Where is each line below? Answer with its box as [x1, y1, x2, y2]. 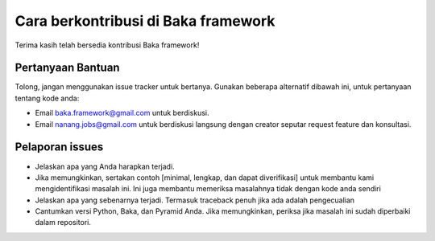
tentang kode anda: [14, 93, 80, 103]
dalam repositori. [35, 218, 92, 227]
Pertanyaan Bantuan [14, 61, 120, 75]
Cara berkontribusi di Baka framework [14, 12, 275, 30]
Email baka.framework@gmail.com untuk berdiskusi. [35, 108, 209, 118]
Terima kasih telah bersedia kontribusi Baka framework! [14, 40, 200, 50]
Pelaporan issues [14, 141, 104, 154]
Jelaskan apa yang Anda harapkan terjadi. [35, 161, 175, 171]
